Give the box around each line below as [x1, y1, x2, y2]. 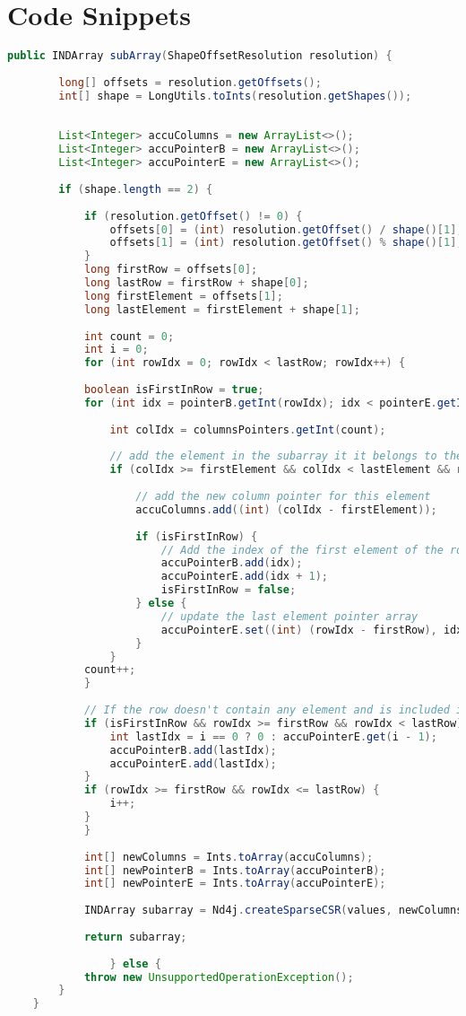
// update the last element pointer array [160, 609, 419, 623]
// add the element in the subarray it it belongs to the [109, 450, 463, 463]
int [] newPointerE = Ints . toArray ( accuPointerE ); [83, 877, 386, 890]
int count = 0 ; [83, 329, 175, 343]
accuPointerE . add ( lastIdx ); [109, 757, 277, 770]
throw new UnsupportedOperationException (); [83, 970, 354, 984]
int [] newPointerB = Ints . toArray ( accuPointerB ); [83, 863, 386, 877]
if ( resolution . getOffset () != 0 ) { [83, 209, 303, 223]
